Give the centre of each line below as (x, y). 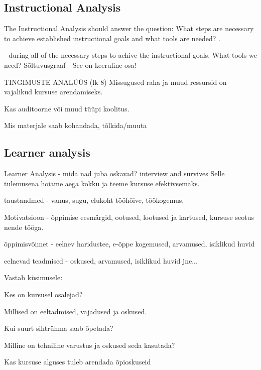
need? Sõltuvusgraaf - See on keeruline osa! (70, 65)
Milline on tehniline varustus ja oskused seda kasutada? (90, 345)
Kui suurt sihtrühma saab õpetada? (59, 328)
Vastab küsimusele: (33, 277)
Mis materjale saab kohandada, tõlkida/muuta (76, 125)
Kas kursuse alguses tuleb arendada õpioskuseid (78, 362)
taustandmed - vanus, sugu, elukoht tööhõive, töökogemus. (94, 200)
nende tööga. (24, 227)
